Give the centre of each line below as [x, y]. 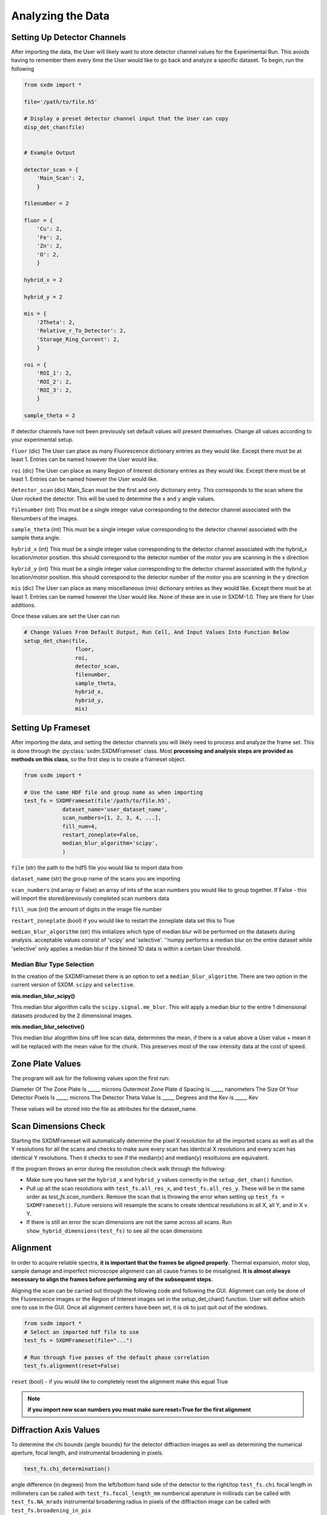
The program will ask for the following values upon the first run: [90, 1078]
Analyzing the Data [60, 16]
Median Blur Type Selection [52, 964]
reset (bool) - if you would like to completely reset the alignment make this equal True [120, 1382]
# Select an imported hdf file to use [81, 1332]
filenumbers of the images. [45, 518]
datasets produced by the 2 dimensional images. [72, 1016]
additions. [24, 605]
